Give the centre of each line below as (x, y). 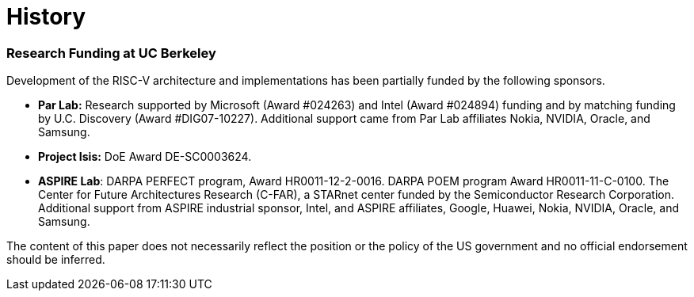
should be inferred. (56, 260)
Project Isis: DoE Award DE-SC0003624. (145, 157)
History (46, 17)
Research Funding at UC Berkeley (111, 53)
